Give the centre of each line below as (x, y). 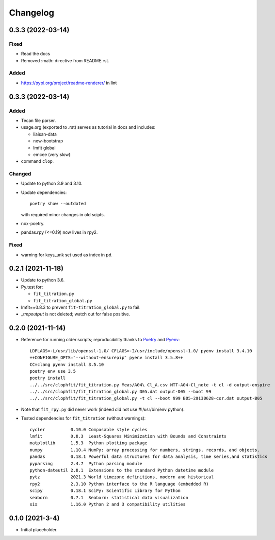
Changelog (32, 13)
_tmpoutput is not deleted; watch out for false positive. (76, 314)
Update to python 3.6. (43, 280)
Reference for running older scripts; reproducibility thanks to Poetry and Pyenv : (100, 340)
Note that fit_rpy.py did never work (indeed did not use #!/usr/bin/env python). (103, 409)
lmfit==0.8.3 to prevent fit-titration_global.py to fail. (81, 307)
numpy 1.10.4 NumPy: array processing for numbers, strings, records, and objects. (145, 450)
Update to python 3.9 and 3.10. (52, 183)
